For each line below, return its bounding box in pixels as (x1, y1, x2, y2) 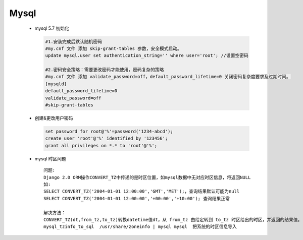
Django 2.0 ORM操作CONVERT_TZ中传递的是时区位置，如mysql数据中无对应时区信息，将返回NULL (43, 174, 251, 180)
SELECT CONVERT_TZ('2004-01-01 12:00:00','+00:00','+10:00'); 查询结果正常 (43, 196, 230, 201)
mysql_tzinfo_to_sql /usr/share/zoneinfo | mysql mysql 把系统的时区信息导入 (43, 224, 237, 229)
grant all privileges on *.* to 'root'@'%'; (45, 143, 158, 148)
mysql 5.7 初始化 (34, 25, 69, 31)
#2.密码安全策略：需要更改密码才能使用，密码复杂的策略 (45, 67, 164, 73)
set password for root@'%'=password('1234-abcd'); (45, 129, 174, 135)
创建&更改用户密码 (34, 115, 73, 121)
